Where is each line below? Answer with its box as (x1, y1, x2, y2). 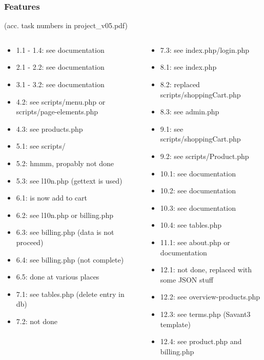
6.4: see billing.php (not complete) (16, 254, 124, 265)
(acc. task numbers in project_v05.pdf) (4, 20, 128, 31)
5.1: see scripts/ (16, 141, 66, 151)
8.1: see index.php (160, 62, 217, 72)
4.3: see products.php (16, 123, 83, 134)
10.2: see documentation (160, 185, 236, 196)
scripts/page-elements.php (16, 106, 98, 117)
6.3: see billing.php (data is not (16, 227, 114, 237)
